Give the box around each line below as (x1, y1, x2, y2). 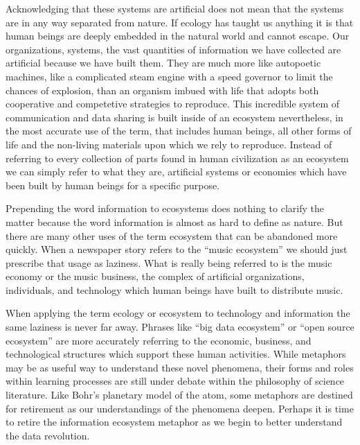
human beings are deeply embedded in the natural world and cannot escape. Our (6, 28, 350, 43)
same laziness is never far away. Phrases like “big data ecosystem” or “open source (6, 320, 354, 334)
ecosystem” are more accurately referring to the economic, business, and (6, 333, 312, 347)
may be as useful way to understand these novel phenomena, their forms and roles (6, 360, 354, 374)
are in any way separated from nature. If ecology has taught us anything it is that (6, 15, 354, 29)
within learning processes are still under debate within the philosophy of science (6, 374, 345, 388)
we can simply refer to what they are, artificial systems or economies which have (6, 164, 347, 179)
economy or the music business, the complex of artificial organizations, (6, 269, 305, 283)
